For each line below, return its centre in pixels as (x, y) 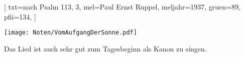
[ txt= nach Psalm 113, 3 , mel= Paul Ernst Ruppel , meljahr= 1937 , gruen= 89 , (122, 6)
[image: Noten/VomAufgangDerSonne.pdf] (71, 33)
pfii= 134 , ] (20, 16)
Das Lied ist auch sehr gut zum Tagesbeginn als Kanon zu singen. (105, 48)
